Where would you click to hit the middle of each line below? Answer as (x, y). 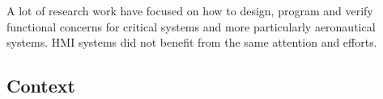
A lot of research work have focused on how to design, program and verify (190, 10)
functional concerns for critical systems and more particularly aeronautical (191, 26)
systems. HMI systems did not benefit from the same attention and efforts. (192, 42)
